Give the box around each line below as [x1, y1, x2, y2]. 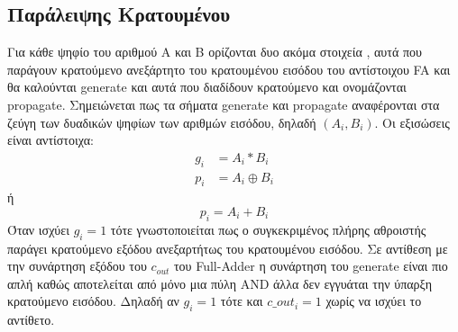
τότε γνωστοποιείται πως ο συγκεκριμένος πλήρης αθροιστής [110, 220, 426, 238]
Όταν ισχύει [7, 220, 69, 238]
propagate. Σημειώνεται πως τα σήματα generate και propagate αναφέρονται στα [7, 94, 440, 113]
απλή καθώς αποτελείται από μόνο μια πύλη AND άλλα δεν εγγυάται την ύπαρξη [7, 274, 433, 292]
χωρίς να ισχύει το [325, 292, 422, 310]
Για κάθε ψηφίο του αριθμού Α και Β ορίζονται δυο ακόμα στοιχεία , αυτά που [7, 42, 422, 61]
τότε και [220, 292, 263, 310]
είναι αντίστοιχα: [7, 130, 94, 149]
